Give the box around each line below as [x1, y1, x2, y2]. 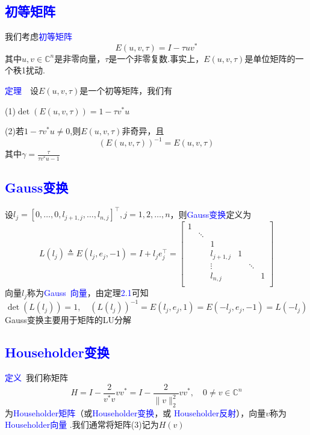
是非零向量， [54, 52, 105, 64]
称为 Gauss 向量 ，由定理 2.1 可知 [27, 286, 149, 299]
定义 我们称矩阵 [5, 371, 68, 384]
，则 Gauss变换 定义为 [170, 208, 252, 220]
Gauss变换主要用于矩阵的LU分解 [5, 313, 132, 326]
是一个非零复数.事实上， [108, 52, 204, 64]
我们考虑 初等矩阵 [5, 30, 72, 43]
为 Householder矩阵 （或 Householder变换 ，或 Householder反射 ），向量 [5, 406, 266, 419]
